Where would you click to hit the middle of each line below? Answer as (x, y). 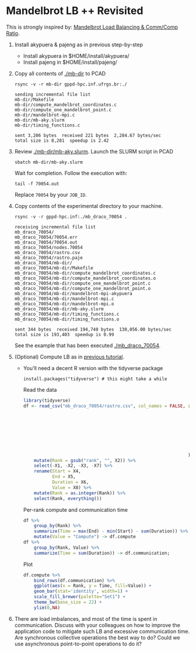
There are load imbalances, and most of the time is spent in (86, 618)
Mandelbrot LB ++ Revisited (75, 11)
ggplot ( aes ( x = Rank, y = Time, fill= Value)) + (93, 586)
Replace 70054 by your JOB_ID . (51, 194)
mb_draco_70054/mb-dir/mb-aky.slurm (59, 309)
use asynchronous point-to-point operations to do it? (78, 644)
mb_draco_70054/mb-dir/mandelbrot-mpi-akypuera (73, 293)
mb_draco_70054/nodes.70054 (48, 247)
